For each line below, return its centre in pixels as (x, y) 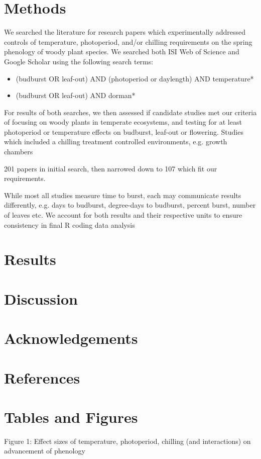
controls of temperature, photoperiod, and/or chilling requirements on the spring (128, 41)
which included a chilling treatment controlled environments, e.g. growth (116, 142)
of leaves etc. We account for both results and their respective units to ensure (123, 215)
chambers (19, 152)
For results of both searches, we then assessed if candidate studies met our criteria (130, 112)
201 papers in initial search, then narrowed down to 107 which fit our (111, 168)
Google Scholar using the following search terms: (79, 61)
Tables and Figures (71, 417)
